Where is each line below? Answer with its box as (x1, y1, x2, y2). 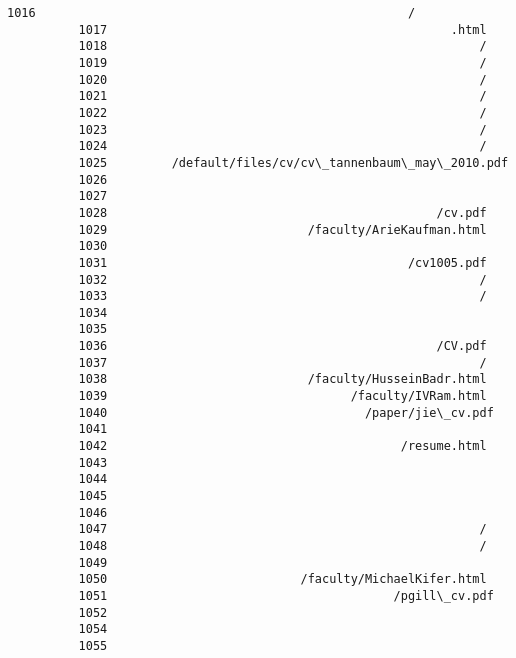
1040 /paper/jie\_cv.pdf (78, 405, 494, 420)
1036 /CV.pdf (78, 339, 487, 354)
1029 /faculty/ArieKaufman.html (78, 222, 487, 237)
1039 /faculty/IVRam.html (78, 389, 487, 404)
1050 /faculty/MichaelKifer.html (78, 572, 487, 587)
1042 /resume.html (78, 439, 487, 454)
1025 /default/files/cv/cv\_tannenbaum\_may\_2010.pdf (78, 155, 509, 170)
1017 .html (78, 22, 487, 37)
